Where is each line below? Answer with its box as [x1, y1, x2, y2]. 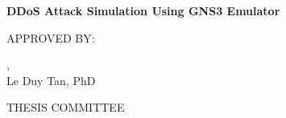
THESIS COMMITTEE [6, 99, 125, 116]
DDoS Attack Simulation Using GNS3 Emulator [6, 2, 280, 18]
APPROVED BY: [6, 29, 95, 46]
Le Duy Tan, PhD [6, 71, 96, 88]
